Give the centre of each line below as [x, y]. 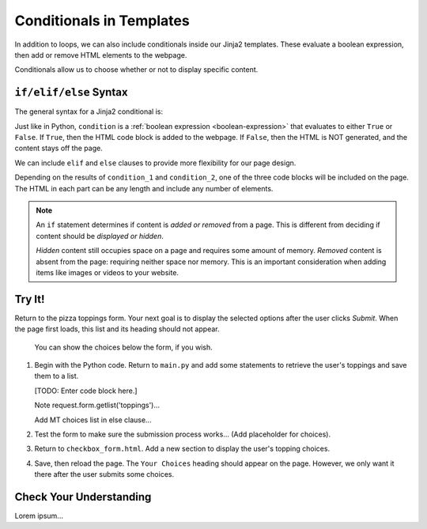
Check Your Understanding [83, 497]
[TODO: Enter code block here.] [86, 391]
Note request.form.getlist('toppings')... [97, 405]
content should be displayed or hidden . [100, 236]
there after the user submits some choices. [104, 474]
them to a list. [57, 376]
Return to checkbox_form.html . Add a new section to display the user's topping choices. [182, 449]
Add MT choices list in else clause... [93, 420]
